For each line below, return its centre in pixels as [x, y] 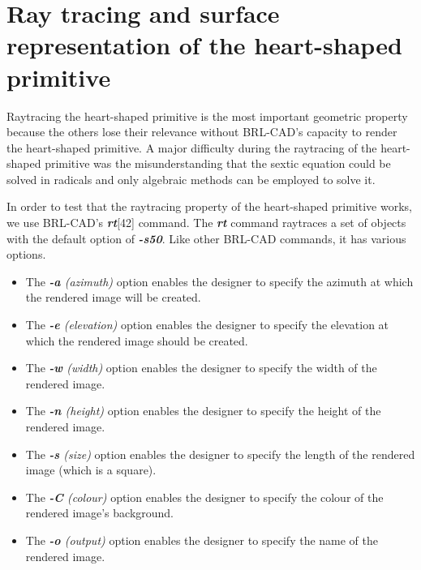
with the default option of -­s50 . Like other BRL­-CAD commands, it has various [206, 238]
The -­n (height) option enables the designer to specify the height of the [203, 411]
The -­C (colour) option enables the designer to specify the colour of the [204, 497]
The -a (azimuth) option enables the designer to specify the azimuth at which [219, 281]
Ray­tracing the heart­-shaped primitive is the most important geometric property [207, 116]
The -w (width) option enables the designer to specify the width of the [201, 368]
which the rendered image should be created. [137, 340]
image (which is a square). [91, 470]
